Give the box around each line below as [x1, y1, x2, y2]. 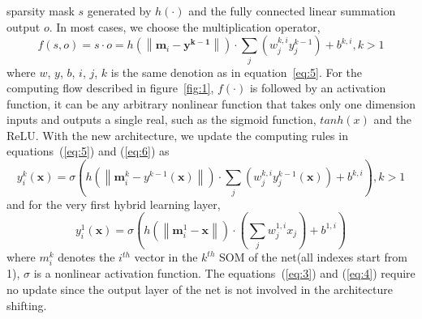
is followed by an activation [249, 79, 386, 96]
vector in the [134, 249, 198, 266]
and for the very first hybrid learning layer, [6, 195, 221, 212]
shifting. [6, 296, 47, 313]
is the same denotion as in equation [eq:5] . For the [110, 63, 363, 80]
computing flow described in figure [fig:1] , [6, 79, 214, 96]
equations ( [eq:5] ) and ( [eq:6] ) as [6, 142, 170, 159]
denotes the [58, 249, 115, 266]
